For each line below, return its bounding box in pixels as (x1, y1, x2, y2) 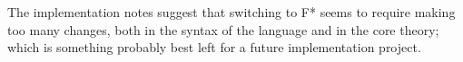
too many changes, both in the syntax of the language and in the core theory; (7, 20, 439, 39)
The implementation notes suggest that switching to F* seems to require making (7, 3, 456, 21)
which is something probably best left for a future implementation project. (7, 38, 421, 57)
